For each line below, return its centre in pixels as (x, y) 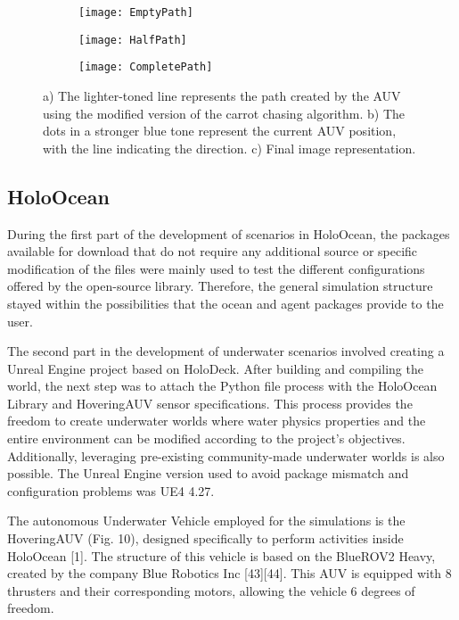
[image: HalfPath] (133, 40)
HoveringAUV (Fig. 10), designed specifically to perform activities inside (205, 538)
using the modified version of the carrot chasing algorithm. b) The (224, 113)
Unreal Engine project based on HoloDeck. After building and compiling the (215, 368)
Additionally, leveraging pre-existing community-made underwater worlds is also (226, 455)
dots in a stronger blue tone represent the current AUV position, (220, 131)
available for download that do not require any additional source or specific (213, 251)
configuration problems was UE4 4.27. (111, 490)
